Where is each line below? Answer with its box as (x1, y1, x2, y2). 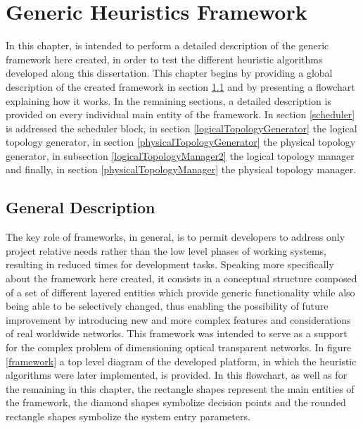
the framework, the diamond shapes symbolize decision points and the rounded (6, 395, 346, 410)
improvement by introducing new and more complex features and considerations (6, 312, 351, 327)
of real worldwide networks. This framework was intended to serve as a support (6, 326, 348, 341)
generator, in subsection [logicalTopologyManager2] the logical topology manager (6, 148, 355, 163)
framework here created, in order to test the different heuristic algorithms (6, 51, 323, 66)
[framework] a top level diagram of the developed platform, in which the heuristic (6, 353, 357, 368)
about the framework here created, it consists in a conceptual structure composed (6, 271, 357, 286)
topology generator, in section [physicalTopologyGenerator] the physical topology (6, 134, 356, 149)
